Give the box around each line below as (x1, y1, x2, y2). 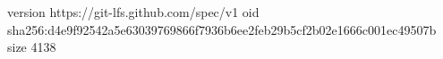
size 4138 (7, 38, 56, 56)
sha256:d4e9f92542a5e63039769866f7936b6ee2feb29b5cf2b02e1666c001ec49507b (7, 20, 437, 38)
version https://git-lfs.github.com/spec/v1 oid (7, 3, 260, 21)
